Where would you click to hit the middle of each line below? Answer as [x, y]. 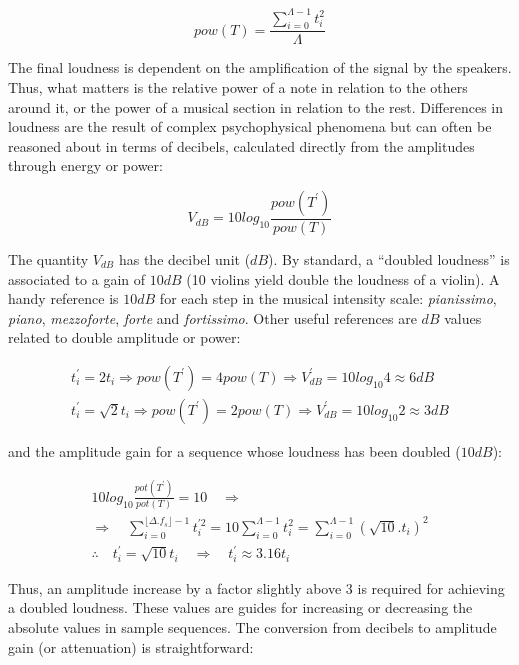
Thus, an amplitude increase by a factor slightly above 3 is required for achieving [256, 587]
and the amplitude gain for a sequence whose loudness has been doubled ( [234, 450]
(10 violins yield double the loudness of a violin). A [343, 278]
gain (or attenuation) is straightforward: [131, 646]
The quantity [48, 258]
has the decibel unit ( [184, 258]
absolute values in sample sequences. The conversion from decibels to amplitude [252, 627]
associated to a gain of [77, 278]
